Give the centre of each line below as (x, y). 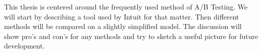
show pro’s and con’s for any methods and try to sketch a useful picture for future (131, 36)
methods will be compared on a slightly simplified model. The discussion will (123, 26)
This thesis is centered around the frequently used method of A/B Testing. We (126, 6)
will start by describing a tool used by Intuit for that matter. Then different (122, 16)
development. (24, 46)
